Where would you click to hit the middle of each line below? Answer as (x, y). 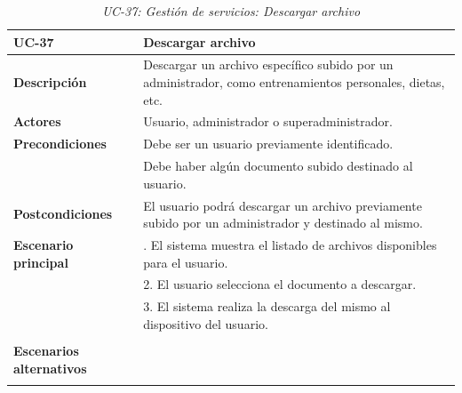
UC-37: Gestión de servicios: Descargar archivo (231, 11)
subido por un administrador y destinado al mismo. (283, 223)
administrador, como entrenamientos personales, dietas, (294, 82)
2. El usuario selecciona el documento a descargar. (280, 284)
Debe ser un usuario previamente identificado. (268, 144)
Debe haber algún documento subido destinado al (278, 166)
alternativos (50, 368)
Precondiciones (60, 144)
